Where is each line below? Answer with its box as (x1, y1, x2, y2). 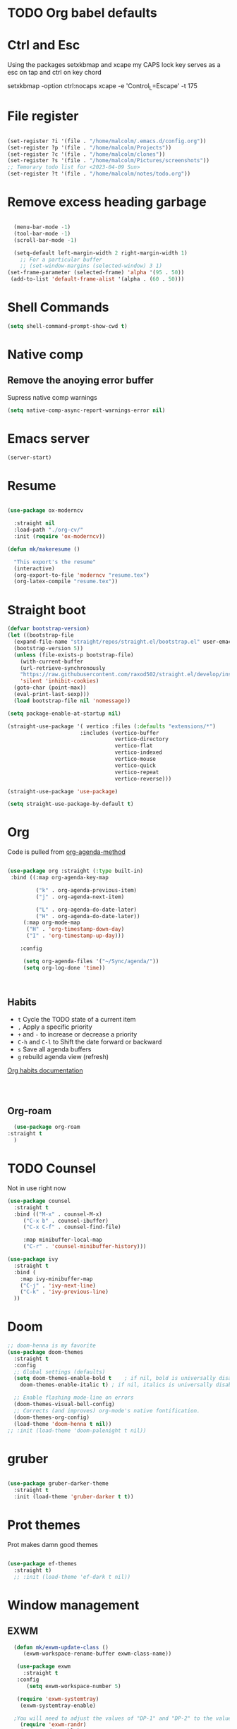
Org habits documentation (7, 1066, 83, 1075)
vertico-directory (114, 735, 169, 743)
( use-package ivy (7, 1256, 59, 1263)
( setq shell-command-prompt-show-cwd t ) (7, 322, 128, 329)
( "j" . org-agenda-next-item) (35, 893, 125, 900)
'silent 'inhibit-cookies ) (20, 678, 99, 685)
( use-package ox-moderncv (7, 507, 83, 514)
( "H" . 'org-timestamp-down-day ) (25, 926, 125, 933)
